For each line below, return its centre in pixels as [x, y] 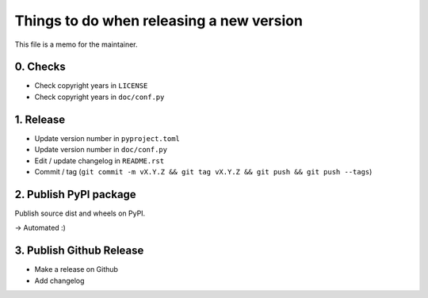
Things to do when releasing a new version [159, 21]
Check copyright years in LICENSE [91, 86]
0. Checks [40, 67]
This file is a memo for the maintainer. [76, 44]
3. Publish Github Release [79, 251]
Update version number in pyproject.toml [107, 138]
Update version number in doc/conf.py [101, 150]
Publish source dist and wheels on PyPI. [80, 213]
